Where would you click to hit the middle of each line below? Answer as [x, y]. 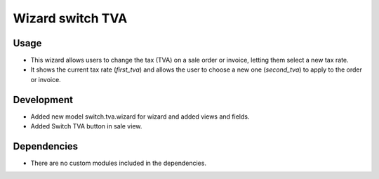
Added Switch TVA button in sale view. [86, 126]
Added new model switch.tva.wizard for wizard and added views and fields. [140, 117]
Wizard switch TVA [70, 18]
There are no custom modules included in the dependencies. [119, 163]
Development [43, 99]
